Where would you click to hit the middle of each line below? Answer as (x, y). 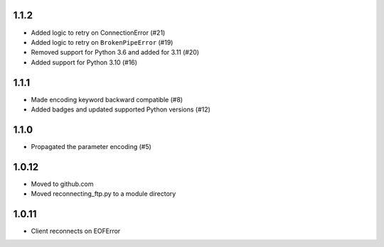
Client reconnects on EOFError (76, 231)
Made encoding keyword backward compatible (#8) (107, 99)
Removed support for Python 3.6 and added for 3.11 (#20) (115, 53)
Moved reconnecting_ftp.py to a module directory (103, 194)
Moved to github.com (62, 184)
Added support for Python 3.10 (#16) (84, 62)
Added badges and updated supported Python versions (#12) (121, 109)
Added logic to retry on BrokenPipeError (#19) (102, 42)
